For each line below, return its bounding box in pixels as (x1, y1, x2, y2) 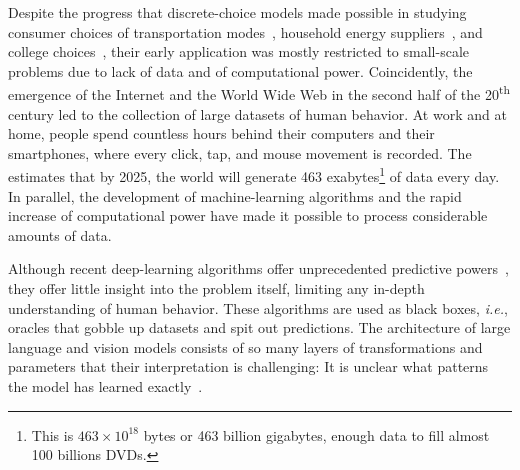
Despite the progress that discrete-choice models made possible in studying (8, 2, 467, 22)
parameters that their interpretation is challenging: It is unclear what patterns (8, 356, 489, 377)
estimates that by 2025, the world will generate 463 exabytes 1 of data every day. (8, 163, 500, 187)
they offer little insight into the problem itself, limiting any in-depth (8, 278, 425, 299)
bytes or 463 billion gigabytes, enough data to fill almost (143, 424, 490, 445)
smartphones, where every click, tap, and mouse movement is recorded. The (8, 142, 472, 163)
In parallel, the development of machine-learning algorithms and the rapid (8, 185, 462, 206)
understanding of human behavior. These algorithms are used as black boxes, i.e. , (8, 297, 508, 318)
